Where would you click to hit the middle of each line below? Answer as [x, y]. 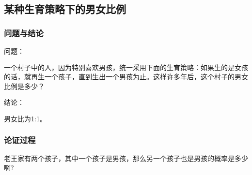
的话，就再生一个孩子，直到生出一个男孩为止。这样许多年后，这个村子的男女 [126, 77]
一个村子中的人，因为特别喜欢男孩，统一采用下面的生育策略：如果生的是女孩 [126, 67]
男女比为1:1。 [25, 118]
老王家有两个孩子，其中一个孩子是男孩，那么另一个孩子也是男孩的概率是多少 [126, 158]
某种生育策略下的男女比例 [65, 9]
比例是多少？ [24, 86]
